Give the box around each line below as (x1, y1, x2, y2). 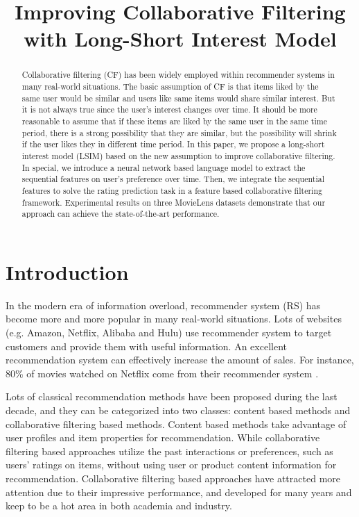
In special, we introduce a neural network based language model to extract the (21, 161, 306, 173)
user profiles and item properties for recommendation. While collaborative (6, 430, 320, 445)
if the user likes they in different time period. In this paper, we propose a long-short (21, 138, 325, 150)
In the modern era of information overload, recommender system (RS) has (6, 297, 321, 312)
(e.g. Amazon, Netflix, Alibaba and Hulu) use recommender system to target (6, 325, 332, 340)
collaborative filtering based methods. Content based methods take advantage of (6, 416, 347, 431)
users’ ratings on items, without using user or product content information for (6, 457, 337, 472)
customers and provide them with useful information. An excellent (6, 338, 287, 353)
